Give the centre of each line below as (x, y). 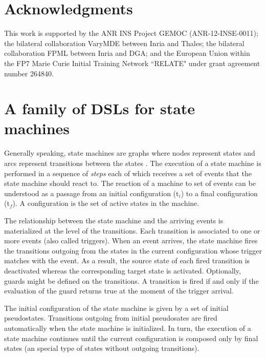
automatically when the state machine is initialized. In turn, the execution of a (128, 328)
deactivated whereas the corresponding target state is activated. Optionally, (123, 270)
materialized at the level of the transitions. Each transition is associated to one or (132, 230)
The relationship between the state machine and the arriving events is (114, 220)
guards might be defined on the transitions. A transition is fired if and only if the (131, 280)
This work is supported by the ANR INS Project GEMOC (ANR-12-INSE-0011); (131, 33)
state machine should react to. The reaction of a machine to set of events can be (130, 183)
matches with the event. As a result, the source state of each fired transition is (127, 260)
